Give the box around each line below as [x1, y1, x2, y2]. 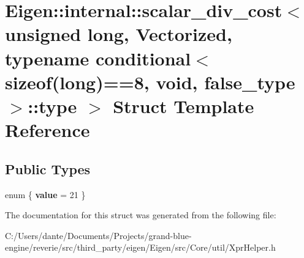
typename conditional [5, 45, 191, 70]
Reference [5, 117, 90, 142]
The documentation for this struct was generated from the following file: [5, 208, 276, 221]
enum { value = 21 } [5, 188, 86, 201]
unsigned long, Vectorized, [5, 21, 232, 46]
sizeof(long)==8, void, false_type [5, 69, 295, 94]
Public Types [5, 159, 91, 178]
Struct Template [113, 93, 254, 118]
